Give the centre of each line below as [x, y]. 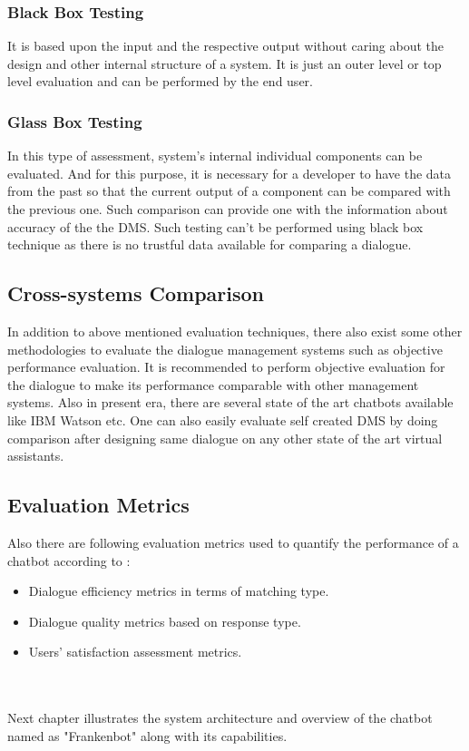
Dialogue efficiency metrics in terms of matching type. [179, 591]
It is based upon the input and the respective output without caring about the [226, 46]
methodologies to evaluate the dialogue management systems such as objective [225, 349]
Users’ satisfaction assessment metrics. [135, 652]
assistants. [36, 456]
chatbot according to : [69, 560]
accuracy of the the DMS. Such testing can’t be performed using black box [215, 226]
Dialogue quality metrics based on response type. [165, 621]
